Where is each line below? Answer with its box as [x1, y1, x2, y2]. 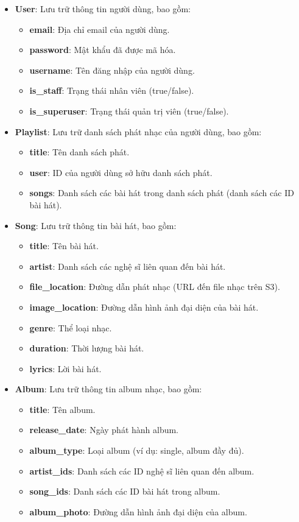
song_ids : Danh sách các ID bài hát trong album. [29, 485, 220, 498]
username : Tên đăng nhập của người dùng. [29, 63, 195, 76]
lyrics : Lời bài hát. [29, 362, 102, 375]
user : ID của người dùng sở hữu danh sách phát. [29, 166, 213, 178]
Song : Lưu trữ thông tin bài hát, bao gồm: [15, 219, 177, 231]
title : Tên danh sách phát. [29, 146, 130, 158]
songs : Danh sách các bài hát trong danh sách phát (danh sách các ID [29, 186, 294, 199]
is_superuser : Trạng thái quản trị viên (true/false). [29, 104, 229, 117]
